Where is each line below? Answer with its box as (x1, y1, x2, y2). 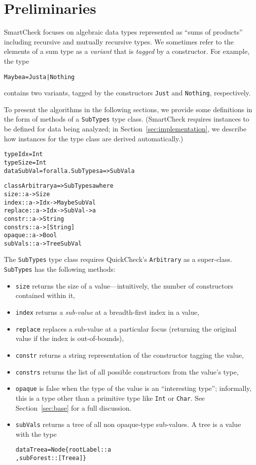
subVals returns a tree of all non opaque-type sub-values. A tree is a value (15, 419, 241, 429)
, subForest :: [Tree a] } (15, 455, 87, 462)
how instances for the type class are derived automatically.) (4, 133, 183, 143)
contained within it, (15, 290, 75, 300)
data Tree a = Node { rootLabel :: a (15, 446, 111, 454)
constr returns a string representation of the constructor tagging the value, (15, 349, 244, 360)
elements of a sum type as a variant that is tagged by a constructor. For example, (4, 46, 250, 56)
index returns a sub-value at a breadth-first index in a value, (15, 307, 199, 317)
